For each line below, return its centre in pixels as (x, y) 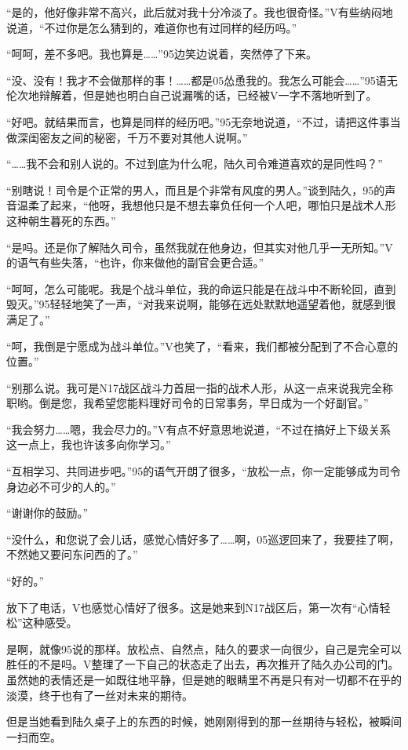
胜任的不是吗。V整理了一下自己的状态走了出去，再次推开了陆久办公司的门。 (203, 664)
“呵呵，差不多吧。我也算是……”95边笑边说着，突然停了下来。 (162, 54)
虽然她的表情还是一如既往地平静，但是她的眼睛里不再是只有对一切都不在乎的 (204, 679)
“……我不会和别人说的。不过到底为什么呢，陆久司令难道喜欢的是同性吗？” (195, 164)
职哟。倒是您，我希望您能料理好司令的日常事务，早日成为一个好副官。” (188, 403)
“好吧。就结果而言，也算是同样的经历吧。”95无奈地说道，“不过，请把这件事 (198, 121)
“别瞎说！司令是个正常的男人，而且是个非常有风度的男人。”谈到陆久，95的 (196, 189)
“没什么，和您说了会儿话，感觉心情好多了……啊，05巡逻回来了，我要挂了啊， (203, 539)
